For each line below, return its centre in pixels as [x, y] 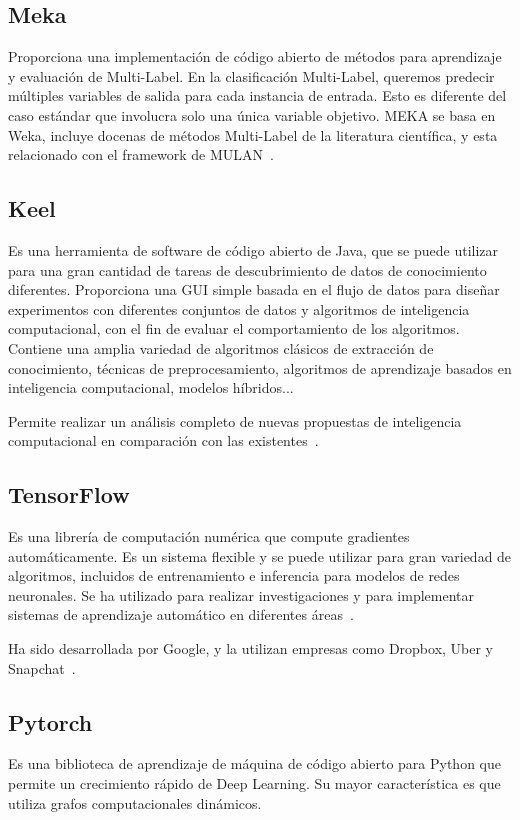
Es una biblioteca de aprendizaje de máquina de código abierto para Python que [254, 763]
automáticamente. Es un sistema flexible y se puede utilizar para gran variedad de [260, 555]
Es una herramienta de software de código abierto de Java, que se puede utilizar [253, 249]
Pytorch [50, 721]
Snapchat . [42, 667]
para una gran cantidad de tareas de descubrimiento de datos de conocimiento [247, 269]
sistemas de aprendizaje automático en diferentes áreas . [181, 614]
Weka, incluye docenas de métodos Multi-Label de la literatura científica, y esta [253, 134]
